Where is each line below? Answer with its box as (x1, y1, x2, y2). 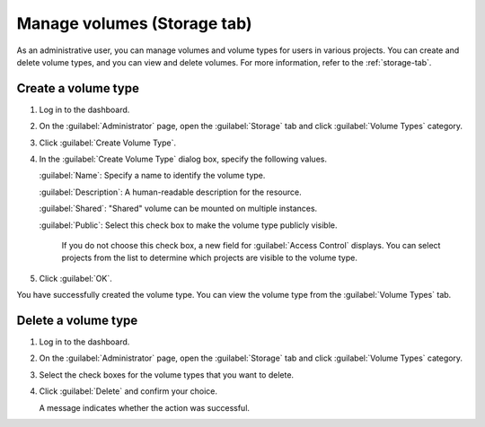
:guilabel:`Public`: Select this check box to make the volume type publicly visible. (39, 220, 338, 231)
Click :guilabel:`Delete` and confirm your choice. (39, 386, 218, 396)
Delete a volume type (16, 312, 138, 327)
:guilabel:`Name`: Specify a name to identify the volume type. (39, 170, 266, 181)
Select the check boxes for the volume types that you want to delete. (39, 369, 295, 380)
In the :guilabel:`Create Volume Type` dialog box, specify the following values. (39, 153, 328, 165)
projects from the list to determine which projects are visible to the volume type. (61, 252, 358, 264)
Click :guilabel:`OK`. (39, 273, 112, 283)
